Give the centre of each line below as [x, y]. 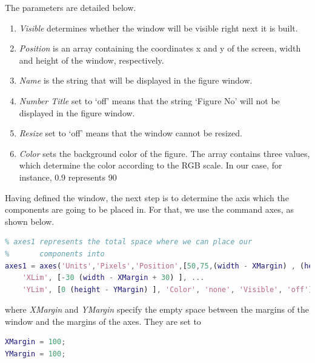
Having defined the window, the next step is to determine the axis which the [147, 197]
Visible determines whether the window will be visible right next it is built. [158, 28]
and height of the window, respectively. [91, 60]
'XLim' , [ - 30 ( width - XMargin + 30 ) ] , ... [113, 278]
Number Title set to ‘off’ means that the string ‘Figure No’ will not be [149, 100]
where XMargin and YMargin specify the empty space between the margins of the [157, 309]
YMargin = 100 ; [35, 354]
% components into [55, 254]
